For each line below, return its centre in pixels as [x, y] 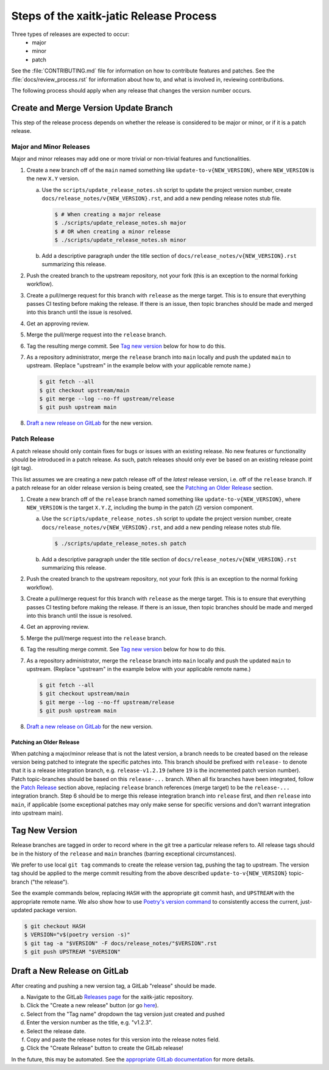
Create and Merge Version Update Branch [92, 108]
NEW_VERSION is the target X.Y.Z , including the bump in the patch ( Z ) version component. [140, 507]
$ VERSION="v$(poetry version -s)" [77, 935]
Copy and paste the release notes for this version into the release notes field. [123, 1040]
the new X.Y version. [53, 179]
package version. [55, 910]
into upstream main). [37, 813]
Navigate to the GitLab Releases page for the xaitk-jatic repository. [110, 997]
